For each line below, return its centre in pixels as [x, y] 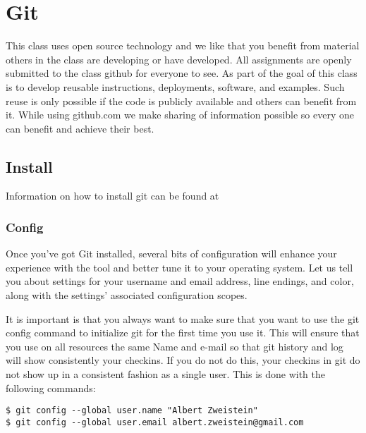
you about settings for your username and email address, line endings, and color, [180, 281]
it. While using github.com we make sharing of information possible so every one [180, 115]
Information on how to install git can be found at [112, 196]
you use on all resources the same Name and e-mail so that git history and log [175, 346]
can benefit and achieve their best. [80, 128]
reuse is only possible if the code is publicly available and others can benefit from [181, 100]
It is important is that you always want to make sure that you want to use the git [183, 318]
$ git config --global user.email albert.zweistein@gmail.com [155, 422]
